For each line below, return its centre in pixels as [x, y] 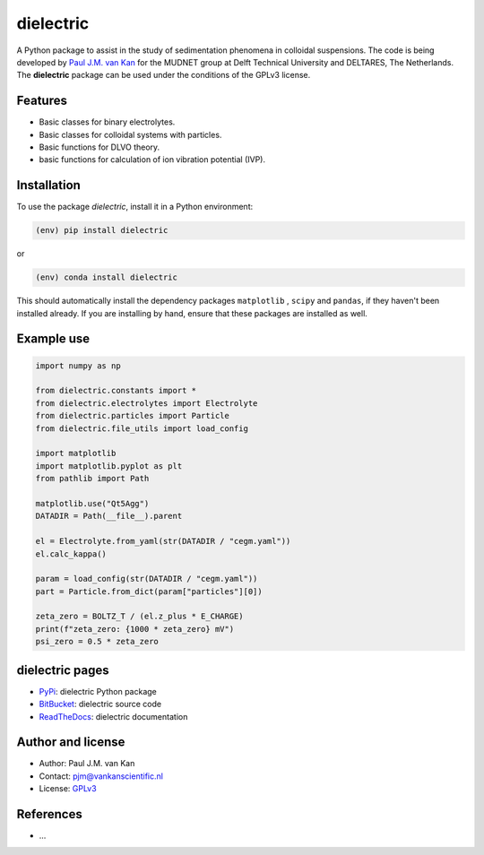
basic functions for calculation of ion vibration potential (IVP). [152, 160]
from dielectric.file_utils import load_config [142, 428]
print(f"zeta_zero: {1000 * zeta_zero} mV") [135, 629]
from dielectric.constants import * [116, 391]
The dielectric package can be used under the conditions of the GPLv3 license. [164, 75]
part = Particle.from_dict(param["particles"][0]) [149, 591]
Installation [48, 185]
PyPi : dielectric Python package [98, 691]
